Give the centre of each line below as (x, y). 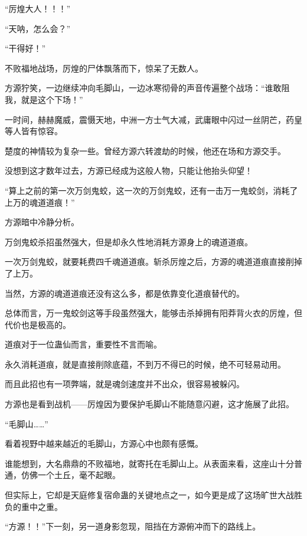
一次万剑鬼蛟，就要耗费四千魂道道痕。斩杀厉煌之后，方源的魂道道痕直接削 (149, 261)
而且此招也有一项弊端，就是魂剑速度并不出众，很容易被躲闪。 (125, 384)
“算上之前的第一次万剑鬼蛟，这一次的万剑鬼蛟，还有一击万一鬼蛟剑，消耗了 (151, 190)
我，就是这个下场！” (44, 99)
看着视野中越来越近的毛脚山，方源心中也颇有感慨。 (104, 444)
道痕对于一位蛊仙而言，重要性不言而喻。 (83, 344)
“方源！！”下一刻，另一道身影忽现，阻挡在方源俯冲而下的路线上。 (133, 526)
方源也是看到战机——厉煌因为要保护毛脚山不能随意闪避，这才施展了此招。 (149, 404)
